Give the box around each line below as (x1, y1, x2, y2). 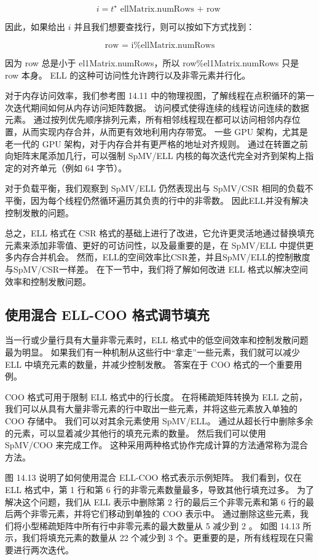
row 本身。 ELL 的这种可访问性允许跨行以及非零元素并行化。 (5, 68, 251, 81)
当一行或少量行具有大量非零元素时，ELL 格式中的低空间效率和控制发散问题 (5, 333, 309, 346)
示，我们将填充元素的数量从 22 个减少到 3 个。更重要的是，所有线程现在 (5, 531, 296, 544)
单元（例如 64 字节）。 (39, 161, 127, 174)
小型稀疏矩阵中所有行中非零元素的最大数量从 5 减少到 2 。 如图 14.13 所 (22, 519, 312, 532)
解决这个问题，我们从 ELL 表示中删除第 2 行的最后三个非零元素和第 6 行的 (5, 495, 306, 508)
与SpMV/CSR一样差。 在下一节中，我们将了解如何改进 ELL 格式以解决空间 (5, 263, 309, 275)
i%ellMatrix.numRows (131, 41, 215, 50)
